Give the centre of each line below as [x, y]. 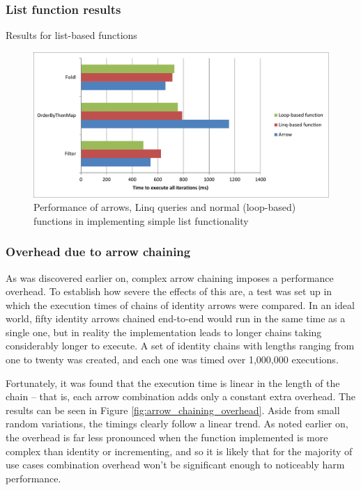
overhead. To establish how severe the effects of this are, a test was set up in [169, 291]
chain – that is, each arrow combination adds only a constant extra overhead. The [181, 396]
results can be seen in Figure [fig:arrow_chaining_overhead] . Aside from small [173, 410]
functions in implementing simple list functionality [141, 220]
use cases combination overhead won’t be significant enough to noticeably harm [175, 465]
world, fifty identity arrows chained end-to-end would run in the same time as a [176, 318]
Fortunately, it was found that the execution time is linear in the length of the [173, 382]
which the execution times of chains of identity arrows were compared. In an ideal [180, 305]
